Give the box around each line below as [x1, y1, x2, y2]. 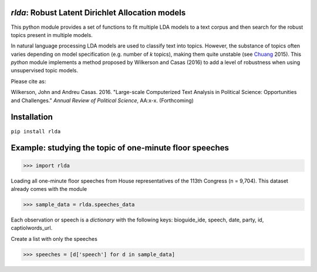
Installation [11, 112, 53, 122]
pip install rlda [11, 128, 61, 135]
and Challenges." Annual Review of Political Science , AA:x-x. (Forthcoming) [11, 97, 194, 104]
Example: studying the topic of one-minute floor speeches [11, 143, 229, 153]
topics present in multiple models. [11, 31, 93, 38]
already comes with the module [11, 185, 87, 192]
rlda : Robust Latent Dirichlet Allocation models [11, 8, 186, 18]
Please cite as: [11, 78, 46, 85]
